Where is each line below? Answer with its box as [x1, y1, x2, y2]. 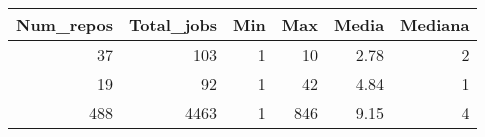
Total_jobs [129, 13, 217, 36]
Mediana [400, 13, 470, 36]
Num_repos [16, 13, 114, 36]
